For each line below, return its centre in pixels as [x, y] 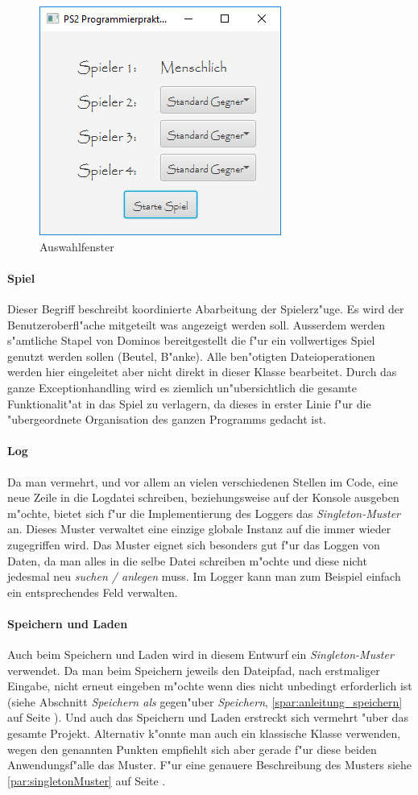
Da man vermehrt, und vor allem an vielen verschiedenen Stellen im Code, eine [203, 481]
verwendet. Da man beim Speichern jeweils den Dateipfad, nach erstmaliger [194, 670]
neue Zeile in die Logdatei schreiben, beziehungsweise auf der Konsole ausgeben [203, 497]
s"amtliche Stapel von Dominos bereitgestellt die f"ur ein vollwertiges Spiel [191, 340]
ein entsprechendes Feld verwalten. [93, 592]
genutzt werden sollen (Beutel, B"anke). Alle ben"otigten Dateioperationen [191, 356]
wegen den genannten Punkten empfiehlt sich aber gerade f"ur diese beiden [192, 749]
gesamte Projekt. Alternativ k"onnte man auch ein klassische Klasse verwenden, [204, 733]
